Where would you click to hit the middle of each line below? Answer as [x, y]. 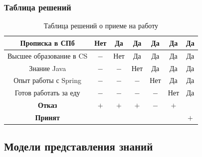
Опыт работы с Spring [48, 80]
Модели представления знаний [79, 146]
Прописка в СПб [47, 42]
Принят [47, 117]
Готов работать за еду [47, 93]
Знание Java [48, 68]
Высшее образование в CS [48, 55]
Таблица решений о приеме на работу [101, 26]
